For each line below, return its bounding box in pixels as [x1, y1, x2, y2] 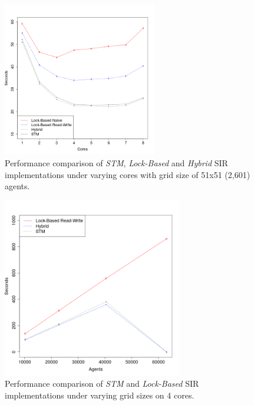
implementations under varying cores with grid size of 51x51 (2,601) [5, 168, 250, 180]
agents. [5, 180, 30, 192]
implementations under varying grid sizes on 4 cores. [5, 388, 194, 401]
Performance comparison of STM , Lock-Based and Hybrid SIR [5, 156, 228, 169]
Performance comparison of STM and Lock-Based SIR [5, 377, 199, 390]
